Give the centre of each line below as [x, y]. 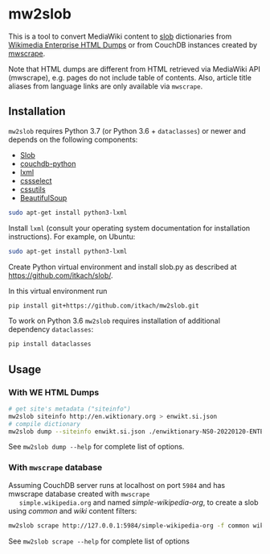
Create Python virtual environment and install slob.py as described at [123, 267]
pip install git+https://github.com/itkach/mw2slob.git [104, 306]
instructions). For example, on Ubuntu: [72, 236]
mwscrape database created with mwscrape [79, 494]
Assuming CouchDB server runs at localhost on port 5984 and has [117, 485]
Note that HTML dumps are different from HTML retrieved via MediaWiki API [135, 68]
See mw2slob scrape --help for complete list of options [99, 541]
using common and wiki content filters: [73, 511]
